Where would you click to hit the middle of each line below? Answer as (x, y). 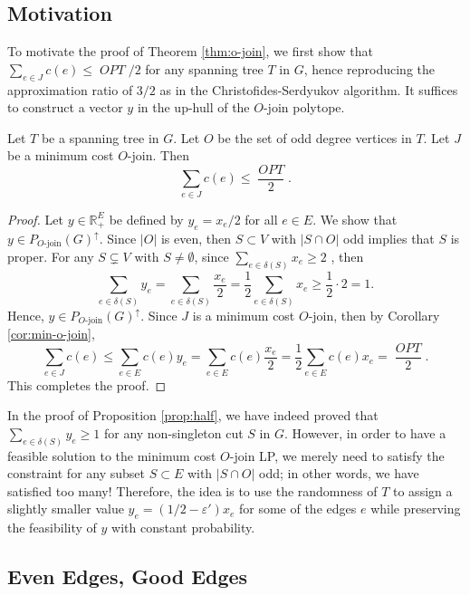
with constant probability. (183, 528)
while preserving (416, 509)
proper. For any (51, 257)
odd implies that (388, 238)
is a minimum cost (244, 315)
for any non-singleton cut (173, 432)
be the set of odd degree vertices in (315, 137)
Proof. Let (35, 219)
